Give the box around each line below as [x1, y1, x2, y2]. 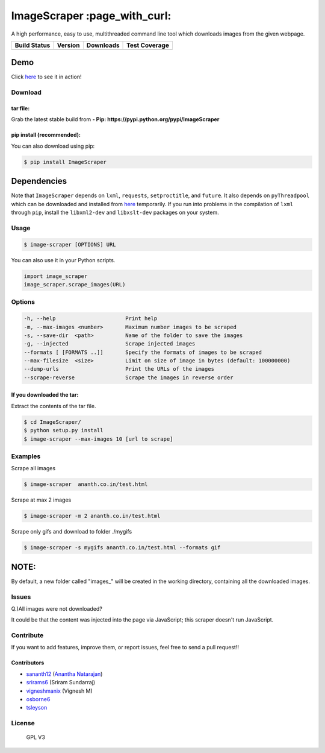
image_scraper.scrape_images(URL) [23, 281, 126, 288]
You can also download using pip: [11, 142, 95, 150]
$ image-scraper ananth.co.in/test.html [23, 481, 148, 488]
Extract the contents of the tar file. [11, 402, 96, 409]
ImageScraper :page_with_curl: [11, 9, 172, 22]
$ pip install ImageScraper [23, 159, 107, 165]
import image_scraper [23, 273, 88, 280]
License [11, 719, 36, 728]
